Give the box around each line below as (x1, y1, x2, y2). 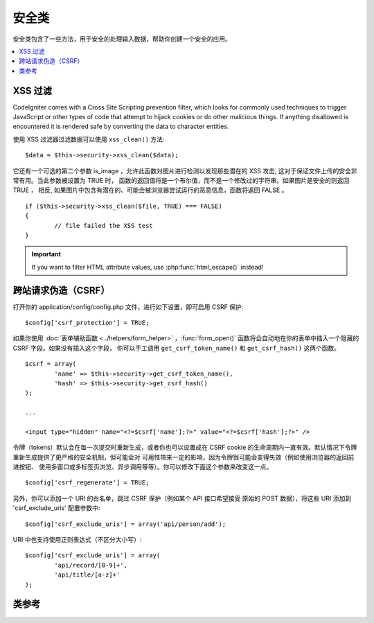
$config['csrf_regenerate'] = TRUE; (25, 479, 150, 486)
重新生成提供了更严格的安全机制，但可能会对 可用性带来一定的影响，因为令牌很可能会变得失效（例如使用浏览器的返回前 (12, 453, 355, 461)
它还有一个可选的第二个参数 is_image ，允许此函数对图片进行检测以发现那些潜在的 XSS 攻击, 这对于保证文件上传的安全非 (12, 166, 357, 175)
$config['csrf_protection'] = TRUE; (25, 319, 150, 326)
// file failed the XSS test (54, 222, 154, 229)
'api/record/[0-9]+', (54, 561, 128, 569)
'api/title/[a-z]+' (54, 571, 121, 579)
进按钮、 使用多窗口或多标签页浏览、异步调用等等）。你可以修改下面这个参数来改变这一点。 (12, 463, 273, 471)
